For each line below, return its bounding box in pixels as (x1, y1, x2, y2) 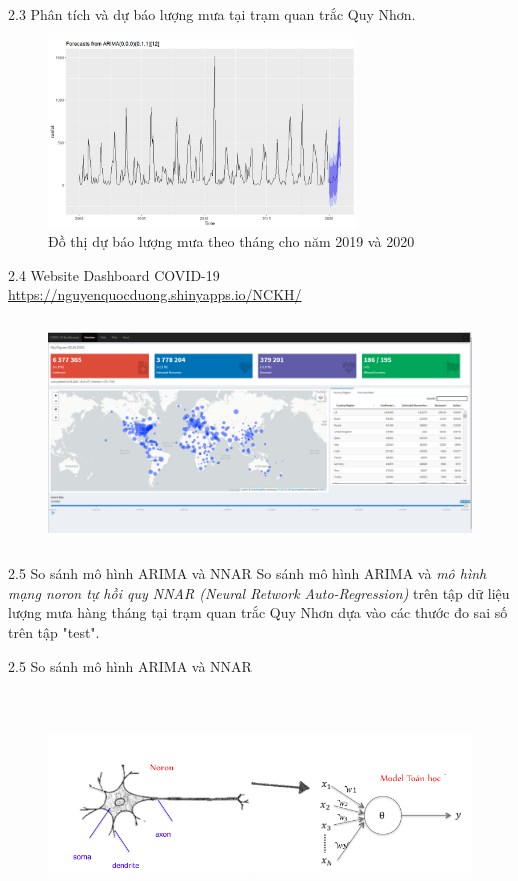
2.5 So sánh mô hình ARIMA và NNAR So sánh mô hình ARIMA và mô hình (8, 563, 487, 584)
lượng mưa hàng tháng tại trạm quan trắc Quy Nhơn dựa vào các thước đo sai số (8, 602, 508, 623)
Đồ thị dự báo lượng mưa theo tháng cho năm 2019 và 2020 (48, 231, 415, 252)
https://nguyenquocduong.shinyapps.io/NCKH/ (8, 284, 302, 305)
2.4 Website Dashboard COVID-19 (8, 264, 220, 285)
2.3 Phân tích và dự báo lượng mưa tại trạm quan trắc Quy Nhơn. (8, 4, 416, 24)
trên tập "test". (8, 622, 100, 643)
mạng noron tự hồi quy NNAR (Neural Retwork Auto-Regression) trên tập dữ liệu (8, 582, 510, 603)
